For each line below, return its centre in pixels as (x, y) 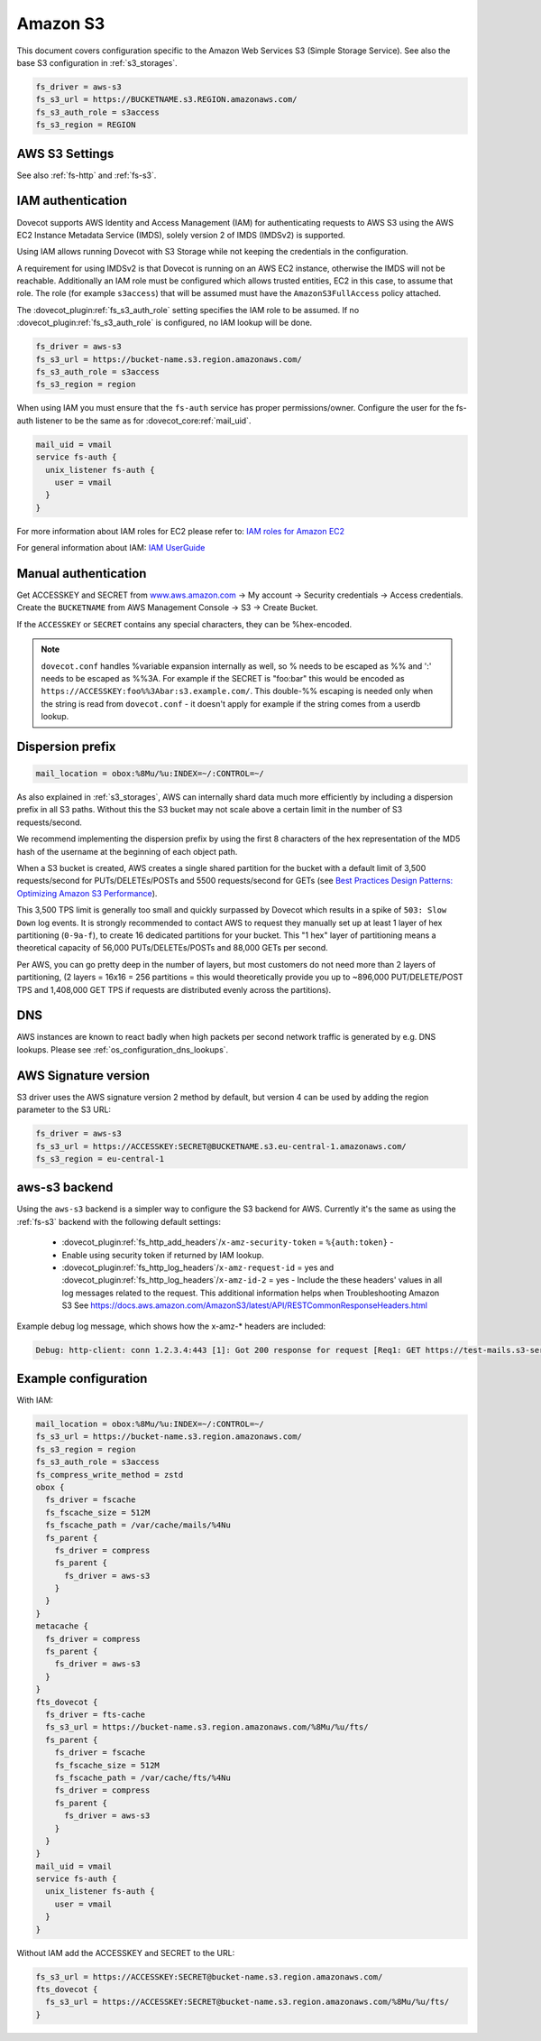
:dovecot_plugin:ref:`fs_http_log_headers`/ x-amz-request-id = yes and (198, 1267)
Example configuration (82, 1378)
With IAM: (35, 1400)
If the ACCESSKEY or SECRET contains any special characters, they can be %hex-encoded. (184, 624)
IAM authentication (72, 201)
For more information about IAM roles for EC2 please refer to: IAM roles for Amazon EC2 (181, 531)
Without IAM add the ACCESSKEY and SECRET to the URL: (126, 1953)
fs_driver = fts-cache (96, 1715)
